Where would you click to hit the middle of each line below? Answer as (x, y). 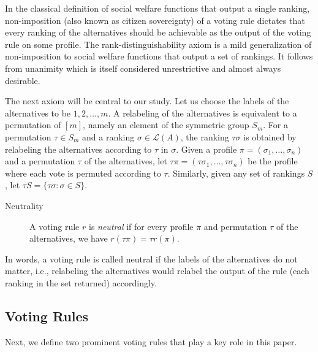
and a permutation (40, 161)
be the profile (273, 161)
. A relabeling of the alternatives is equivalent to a (203, 113)
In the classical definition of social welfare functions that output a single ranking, (157, 8)
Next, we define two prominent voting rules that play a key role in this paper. (151, 341)
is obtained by (270, 136)
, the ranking (205, 136)
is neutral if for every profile (141, 226)
